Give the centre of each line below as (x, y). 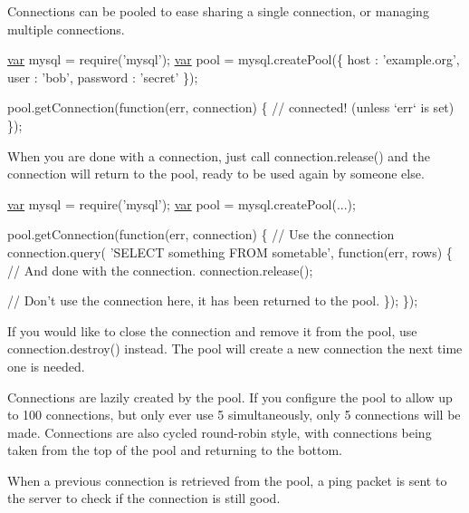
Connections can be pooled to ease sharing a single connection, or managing (218, 11)
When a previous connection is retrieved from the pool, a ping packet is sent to (227, 480)
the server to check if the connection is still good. (144, 498)
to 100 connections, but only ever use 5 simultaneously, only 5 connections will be (234, 415)
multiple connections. (66, 29)
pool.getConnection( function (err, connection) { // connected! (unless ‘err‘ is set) (231, 107)
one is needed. (46, 366)
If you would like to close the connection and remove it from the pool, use (212, 330)
